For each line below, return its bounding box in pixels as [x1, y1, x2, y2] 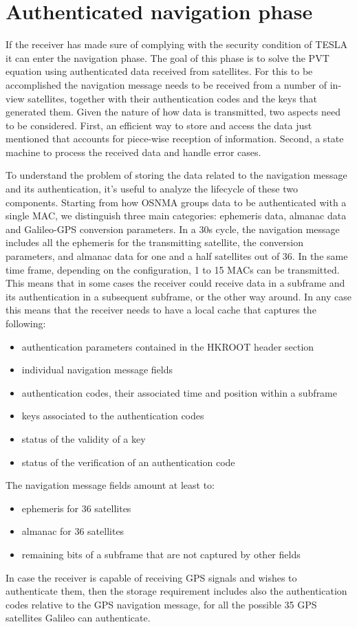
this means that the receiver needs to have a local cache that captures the [6, 302, 316, 317]
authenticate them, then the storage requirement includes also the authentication [6, 584, 347, 598]
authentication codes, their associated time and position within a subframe [21, 385, 338, 399]
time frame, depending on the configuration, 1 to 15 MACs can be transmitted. [6, 262, 340, 276]
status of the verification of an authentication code [21, 454, 235, 469]
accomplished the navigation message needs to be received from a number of [6, 77, 327, 91]
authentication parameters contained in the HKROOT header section [21, 339, 314, 353]
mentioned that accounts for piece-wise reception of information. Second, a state [6, 131, 344, 146]
